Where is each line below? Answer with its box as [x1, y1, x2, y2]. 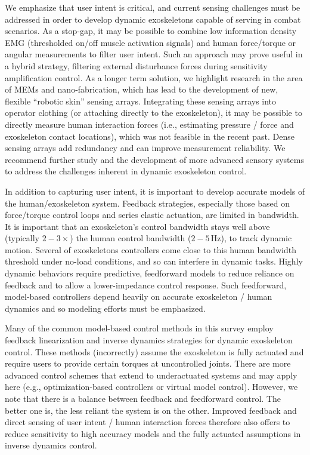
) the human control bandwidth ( [70, 232, 191, 244]
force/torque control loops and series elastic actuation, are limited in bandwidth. [5, 208, 299, 221]
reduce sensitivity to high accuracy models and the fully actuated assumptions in [5, 427, 301, 439]
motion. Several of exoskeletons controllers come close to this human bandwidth [5, 243, 296, 256]
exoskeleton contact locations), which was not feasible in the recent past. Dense [5, 130, 294, 142]
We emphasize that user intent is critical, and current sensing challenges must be [5, 1, 300, 13]
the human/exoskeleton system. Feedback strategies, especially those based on [5, 196, 290, 209]
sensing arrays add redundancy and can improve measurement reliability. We [5, 142, 286, 154]
